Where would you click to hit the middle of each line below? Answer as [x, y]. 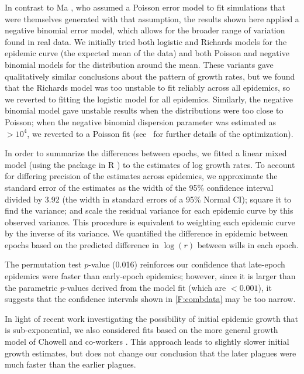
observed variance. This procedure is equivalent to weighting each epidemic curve [150, 222]
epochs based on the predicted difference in [82, 244]
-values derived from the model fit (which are [145, 287]
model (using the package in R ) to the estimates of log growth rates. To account [150, 164]
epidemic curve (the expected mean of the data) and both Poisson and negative [147, 53]
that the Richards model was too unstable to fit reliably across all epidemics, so [148, 88]
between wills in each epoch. [248, 244]
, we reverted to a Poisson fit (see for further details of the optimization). [160, 133]
